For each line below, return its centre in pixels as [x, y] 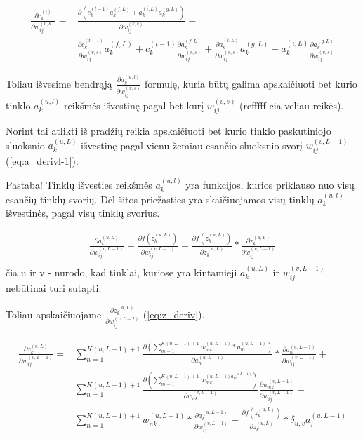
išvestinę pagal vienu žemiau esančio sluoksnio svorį [192, 145]
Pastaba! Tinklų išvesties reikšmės [79, 185]
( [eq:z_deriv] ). [174, 314]
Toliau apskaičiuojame [54, 314]
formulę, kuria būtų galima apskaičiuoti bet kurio [251, 83]
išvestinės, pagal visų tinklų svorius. [83, 213]
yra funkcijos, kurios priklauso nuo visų [270, 185]
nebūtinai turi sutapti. [54, 288]
